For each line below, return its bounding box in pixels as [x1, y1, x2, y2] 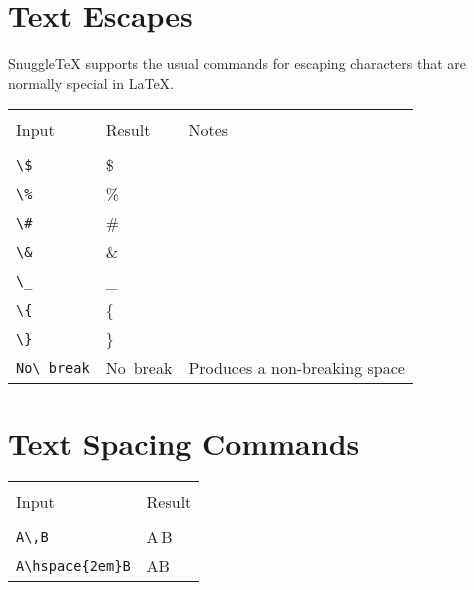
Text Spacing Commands [8, 422, 360, 463]
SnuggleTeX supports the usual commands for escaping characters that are [8, 53, 466, 74]
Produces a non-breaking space [188, 356, 405, 380]
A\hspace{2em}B [16, 557, 131, 574]
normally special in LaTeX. [8, 72, 174, 93]
